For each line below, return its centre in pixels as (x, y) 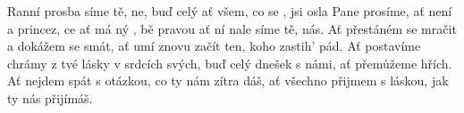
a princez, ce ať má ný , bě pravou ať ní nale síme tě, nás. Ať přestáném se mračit (232, 28)
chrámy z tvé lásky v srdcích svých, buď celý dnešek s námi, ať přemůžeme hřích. (230, 63)
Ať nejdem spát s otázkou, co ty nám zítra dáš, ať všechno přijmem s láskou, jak (228, 81)
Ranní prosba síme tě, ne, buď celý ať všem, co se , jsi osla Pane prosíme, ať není (230, 11)
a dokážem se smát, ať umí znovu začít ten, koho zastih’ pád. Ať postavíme (214, 46)
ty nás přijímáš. (50, 97)
